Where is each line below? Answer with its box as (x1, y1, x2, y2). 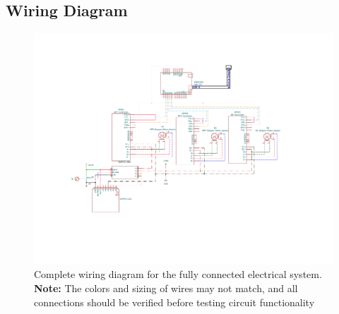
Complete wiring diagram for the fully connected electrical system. (34, 267, 322, 282)
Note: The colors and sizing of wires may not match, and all (34, 280, 298, 295)
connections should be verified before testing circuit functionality (34, 294, 315, 309)
